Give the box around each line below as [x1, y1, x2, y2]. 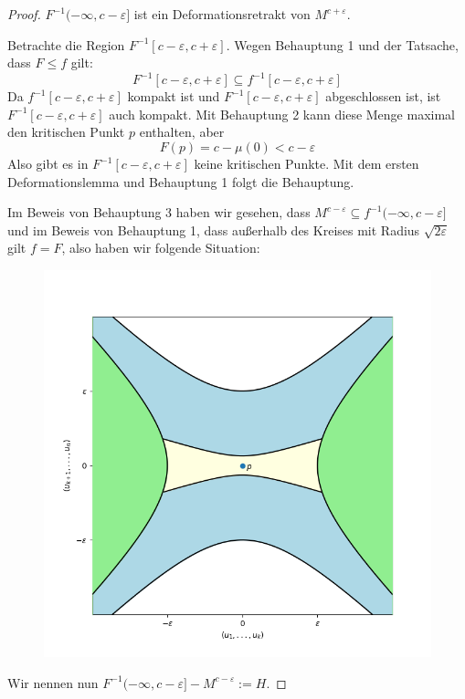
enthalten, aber [139, 122, 225, 141]
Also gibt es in [7, 154, 89, 173]
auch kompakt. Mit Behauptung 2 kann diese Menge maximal [109, 104, 455, 123]
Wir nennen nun [7, 673, 99, 692]
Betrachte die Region [7, 35, 125, 54]
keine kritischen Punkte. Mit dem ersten [194, 154, 419, 173]
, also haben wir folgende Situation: [61, 238, 260, 257]
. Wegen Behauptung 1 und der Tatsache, [226, 35, 459, 54]
